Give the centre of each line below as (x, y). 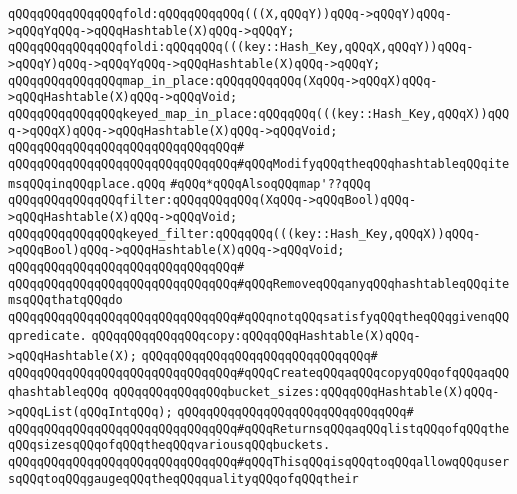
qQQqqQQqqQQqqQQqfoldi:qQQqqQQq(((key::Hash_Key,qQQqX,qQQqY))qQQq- (241, 47)
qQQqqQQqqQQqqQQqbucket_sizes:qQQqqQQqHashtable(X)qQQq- (306, 392)
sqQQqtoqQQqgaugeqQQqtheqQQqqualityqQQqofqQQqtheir (183, 478)
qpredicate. (47, 336)
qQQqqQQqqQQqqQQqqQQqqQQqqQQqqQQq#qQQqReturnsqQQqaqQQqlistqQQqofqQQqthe (259, 428)
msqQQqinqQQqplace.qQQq (87, 183)
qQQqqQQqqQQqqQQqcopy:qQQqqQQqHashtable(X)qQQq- (256, 336)
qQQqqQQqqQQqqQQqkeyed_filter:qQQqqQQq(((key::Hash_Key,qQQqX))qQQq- (244, 233)
